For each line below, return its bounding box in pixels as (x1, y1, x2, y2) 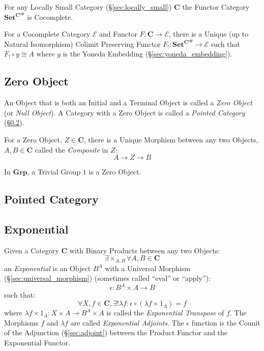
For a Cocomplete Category (4, 28, 91, 39)
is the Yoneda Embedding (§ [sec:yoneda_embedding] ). (63, 48, 232, 59)
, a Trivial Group (27, 166, 81, 177)
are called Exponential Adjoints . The (70, 317, 184, 328)
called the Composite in (35, 144, 108, 155)
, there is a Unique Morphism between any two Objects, (83, 134, 258, 144)
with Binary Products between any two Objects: (69, 245, 220, 255)
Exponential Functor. (4, 337, 70, 347)
